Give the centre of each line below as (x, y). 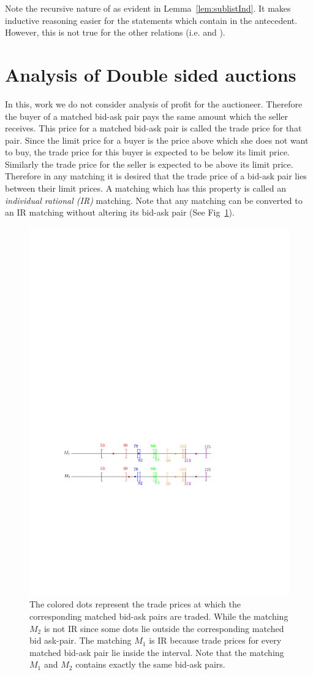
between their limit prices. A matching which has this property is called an (145, 188)
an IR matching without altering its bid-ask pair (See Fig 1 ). (120, 212)
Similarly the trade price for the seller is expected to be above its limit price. (149, 164)
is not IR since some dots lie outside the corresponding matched (164, 628)
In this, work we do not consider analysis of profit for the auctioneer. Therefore (154, 103)
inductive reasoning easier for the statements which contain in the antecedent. (151, 20)
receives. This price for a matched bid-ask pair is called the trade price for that (153, 128)
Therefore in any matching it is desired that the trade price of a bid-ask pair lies (156, 176)
